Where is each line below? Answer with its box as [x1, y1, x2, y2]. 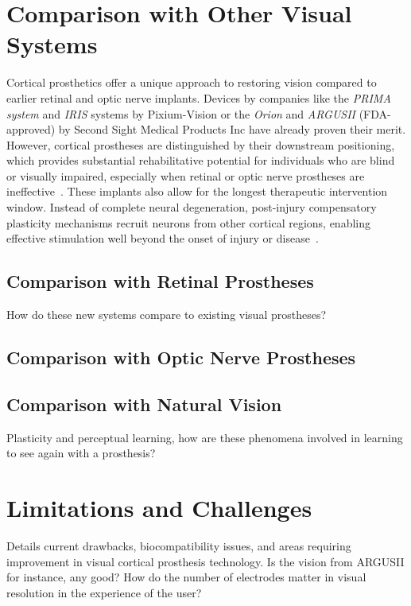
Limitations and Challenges [6, 491, 312, 523]
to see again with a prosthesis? [6, 445, 156, 461]
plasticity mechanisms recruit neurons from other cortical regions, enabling [6, 214, 370, 231]
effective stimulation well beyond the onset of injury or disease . [6, 230, 319, 247]
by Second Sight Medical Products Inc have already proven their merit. [58, 121, 406, 138]
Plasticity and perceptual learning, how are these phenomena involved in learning [6, 429, 403, 445]
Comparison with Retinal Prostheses [6, 269, 314, 293]
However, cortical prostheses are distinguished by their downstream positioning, [6, 136, 395, 153]
